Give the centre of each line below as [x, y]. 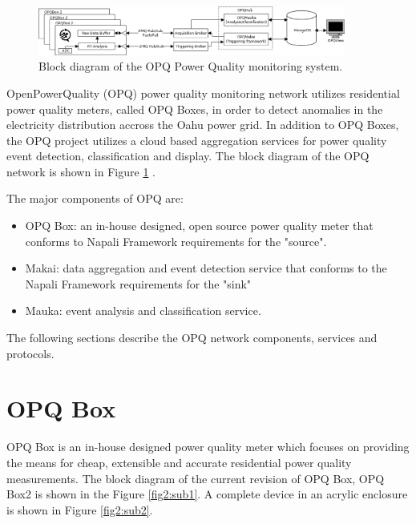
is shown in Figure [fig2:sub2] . [80, 509]
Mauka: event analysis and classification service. [143, 310]
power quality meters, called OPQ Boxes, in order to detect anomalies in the [195, 109]
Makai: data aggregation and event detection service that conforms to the [206, 268]
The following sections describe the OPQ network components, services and [192, 338]
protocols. [30, 353]
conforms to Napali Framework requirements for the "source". [176, 241]
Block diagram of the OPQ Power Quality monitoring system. [191, 66]
